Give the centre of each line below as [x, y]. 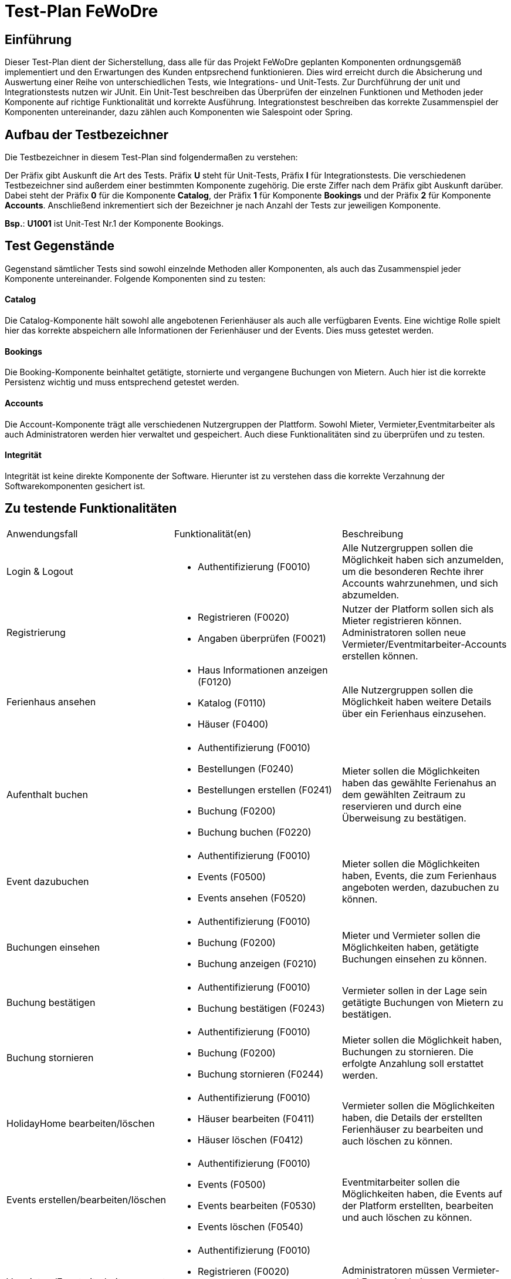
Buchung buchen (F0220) [254, 832]
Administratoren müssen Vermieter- [421, 1270]
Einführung [38, 39]
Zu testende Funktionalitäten [91, 509]
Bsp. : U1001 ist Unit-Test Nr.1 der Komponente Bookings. [114, 224]
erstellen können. [380, 656]
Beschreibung [373, 534]
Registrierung [36, 632]
